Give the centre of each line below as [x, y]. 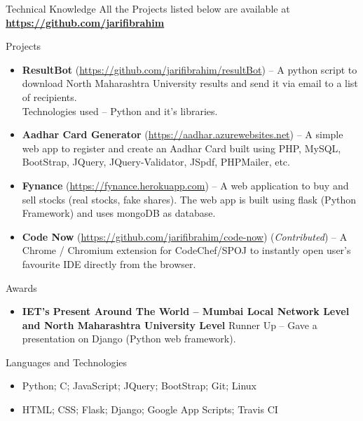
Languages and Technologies [67, 362]
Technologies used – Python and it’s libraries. [120, 111]
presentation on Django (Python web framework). [129, 339]
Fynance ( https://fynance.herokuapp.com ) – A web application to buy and [185, 185]
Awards [21, 287]
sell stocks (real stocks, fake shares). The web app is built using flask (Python [189, 199]
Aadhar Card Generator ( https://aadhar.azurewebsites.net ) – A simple [183, 134]
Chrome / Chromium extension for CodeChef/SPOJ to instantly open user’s [186, 250]
